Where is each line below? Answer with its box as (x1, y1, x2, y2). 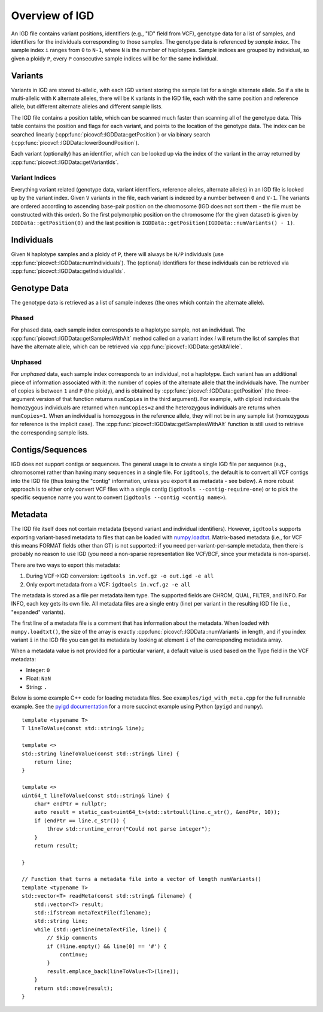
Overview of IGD (11, 9, 95, 22)
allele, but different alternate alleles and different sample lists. (11, 103, 163, 110)
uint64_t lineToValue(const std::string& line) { (22, 792, 170, 799)
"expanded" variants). (11, 608, 65, 616)
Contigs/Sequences (11, 445, 87, 455)
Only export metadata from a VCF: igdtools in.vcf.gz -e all (26, 581, 191, 588)
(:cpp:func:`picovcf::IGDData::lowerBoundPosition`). (11, 139, 139, 146)
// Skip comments (47, 934, 98, 941)
